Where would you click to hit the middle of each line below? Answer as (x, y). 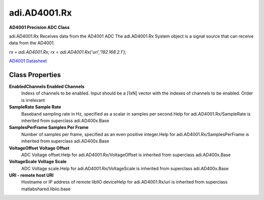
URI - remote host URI (31, 175)
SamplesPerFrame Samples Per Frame (49, 127)
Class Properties (35, 75)
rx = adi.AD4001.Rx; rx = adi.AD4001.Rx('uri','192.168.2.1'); (68, 52)
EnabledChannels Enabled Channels (47, 87)
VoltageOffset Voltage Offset (39, 148)
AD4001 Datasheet (28, 61)
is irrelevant (33, 100)
